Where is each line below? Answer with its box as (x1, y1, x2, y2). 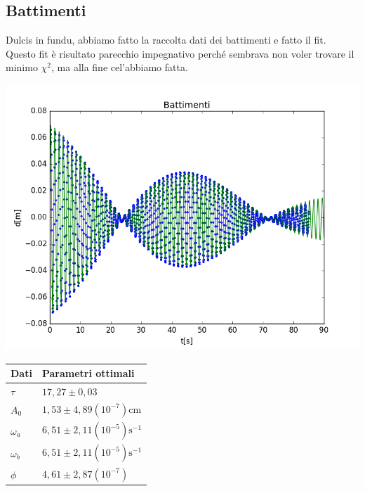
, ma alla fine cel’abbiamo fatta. (51, 60, 188, 75)
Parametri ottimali (41, 366, 135, 381)
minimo (6, 60, 38, 75)
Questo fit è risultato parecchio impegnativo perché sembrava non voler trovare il (6, 46, 354, 60)
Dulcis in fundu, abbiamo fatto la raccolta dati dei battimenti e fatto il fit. (6, 32, 326, 47)
